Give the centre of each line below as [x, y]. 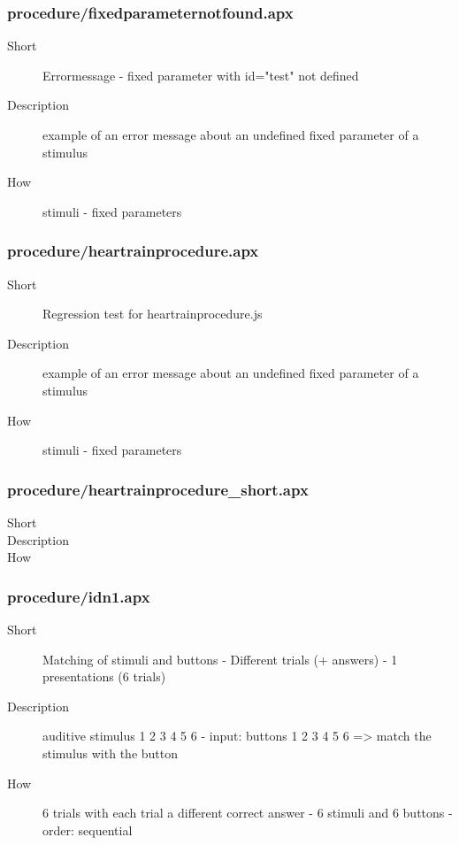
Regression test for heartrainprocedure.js [153, 314]
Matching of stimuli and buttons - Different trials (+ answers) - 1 [220, 659]
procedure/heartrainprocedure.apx [133, 251]
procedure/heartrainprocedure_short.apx [158, 489]
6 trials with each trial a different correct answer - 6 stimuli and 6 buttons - [248, 813]
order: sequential [88, 830]
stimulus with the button [111, 753]
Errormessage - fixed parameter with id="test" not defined [201, 75]
